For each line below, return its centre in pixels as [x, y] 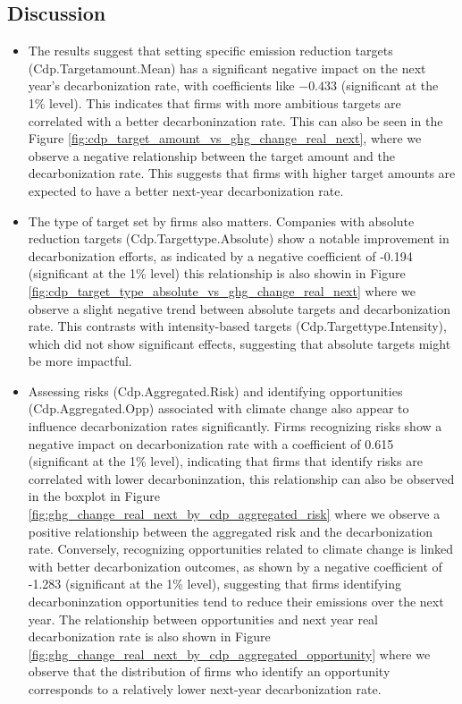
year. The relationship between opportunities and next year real [203, 619]
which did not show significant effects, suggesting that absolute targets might [239, 343]
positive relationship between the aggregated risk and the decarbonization [231, 531]
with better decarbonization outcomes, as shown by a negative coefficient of [235, 566]
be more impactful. [80, 361]
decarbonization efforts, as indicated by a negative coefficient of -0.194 [220, 255]
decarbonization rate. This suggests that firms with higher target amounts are [242, 173]
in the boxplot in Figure [94, 496]
